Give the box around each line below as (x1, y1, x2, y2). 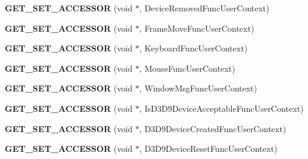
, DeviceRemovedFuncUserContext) (139, 2, 270, 14)
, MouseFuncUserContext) (139, 62, 235, 74)
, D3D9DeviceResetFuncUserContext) (139, 142, 277, 155)
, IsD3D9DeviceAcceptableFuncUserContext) (139, 102, 304, 114)
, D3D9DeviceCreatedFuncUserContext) (139, 122, 286, 134)
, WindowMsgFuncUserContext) (139, 82, 258, 94)
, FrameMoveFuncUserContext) (139, 22, 255, 34)
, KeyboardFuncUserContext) (139, 42, 248, 54)
